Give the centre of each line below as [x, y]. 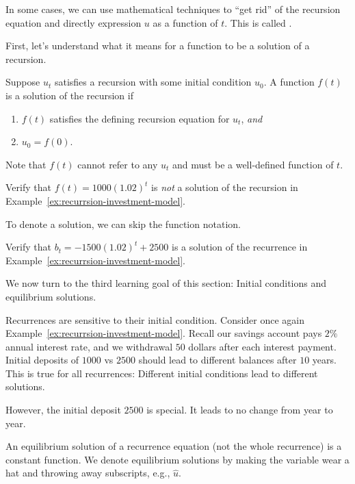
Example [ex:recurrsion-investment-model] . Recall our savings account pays [164, 333]
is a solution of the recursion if [69, 95]
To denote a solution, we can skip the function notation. [123, 224]
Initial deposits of [42, 360]
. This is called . [258, 22]
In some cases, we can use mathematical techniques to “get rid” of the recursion [173, 9]
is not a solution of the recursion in [225, 187]
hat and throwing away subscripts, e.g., [88, 473]
